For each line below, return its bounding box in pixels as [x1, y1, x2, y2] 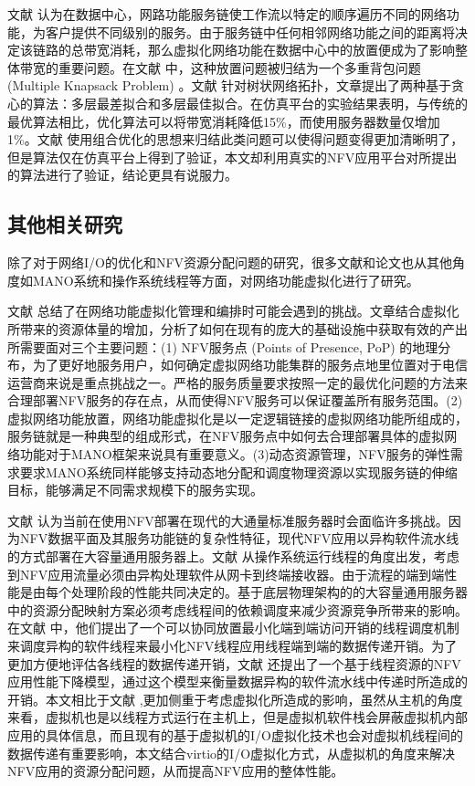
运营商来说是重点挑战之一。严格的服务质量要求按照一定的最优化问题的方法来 [7, 372, 468, 392]
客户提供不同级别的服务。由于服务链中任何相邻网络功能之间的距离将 [45, 22, 455, 41]
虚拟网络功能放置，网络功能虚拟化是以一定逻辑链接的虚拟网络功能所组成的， [7, 408, 468, 427]
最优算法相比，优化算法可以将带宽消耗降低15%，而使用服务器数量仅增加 [7, 111, 440, 131]
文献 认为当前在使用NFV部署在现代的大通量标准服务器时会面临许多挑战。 [7, 510, 449, 529]
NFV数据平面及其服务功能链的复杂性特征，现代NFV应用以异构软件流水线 [19, 529, 459, 548]
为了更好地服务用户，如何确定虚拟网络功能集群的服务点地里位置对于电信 [32, 355, 468, 374]
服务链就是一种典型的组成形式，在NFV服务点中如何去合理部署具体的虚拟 [7, 426, 445, 445]
